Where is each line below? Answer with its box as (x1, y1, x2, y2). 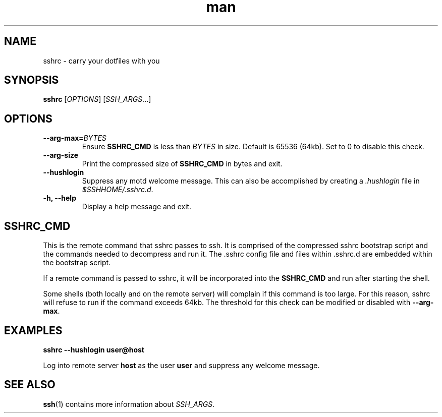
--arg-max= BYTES (43, 134, 106, 143)
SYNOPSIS (4, 74, 59, 87)
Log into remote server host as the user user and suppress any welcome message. (43, 361, 320, 370)
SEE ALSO (4, 378, 56, 391)
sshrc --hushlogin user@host (43, 345, 144, 354)
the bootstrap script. (43, 258, 111, 267)
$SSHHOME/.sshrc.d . (82, 185, 153, 194)
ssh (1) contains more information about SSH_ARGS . (43, 399, 215, 408)
